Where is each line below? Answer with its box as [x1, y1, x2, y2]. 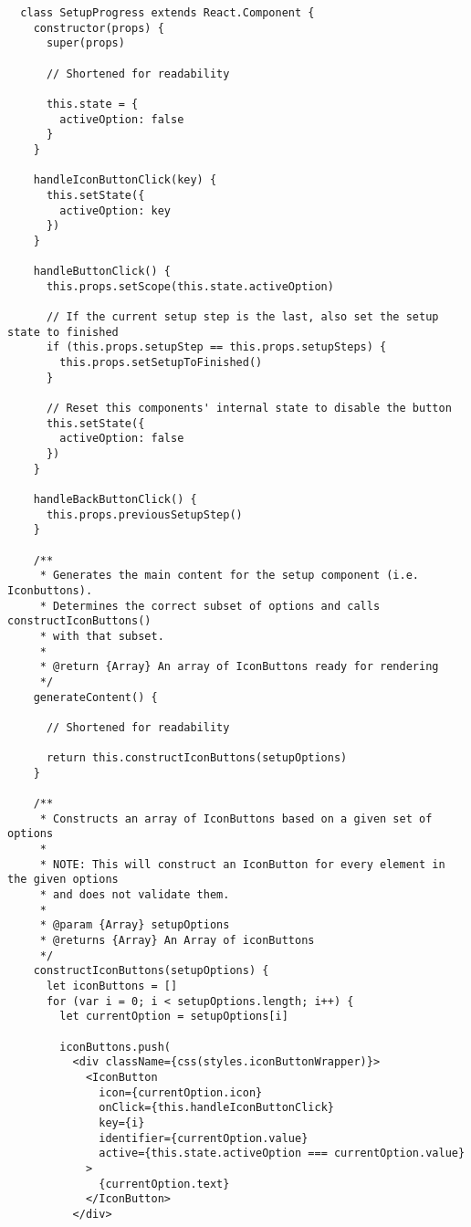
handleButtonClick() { [33, 265, 171, 278]
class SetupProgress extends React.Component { [20, 6, 315, 19]
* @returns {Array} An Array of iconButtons [39, 934, 315, 948]
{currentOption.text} [99, 1177, 230, 1190]
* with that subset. [39, 629, 164, 643]
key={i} [99, 1116, 145, 1129]
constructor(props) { [33, 21, 164, 35]
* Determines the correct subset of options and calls [39, 599, 381, 613]
